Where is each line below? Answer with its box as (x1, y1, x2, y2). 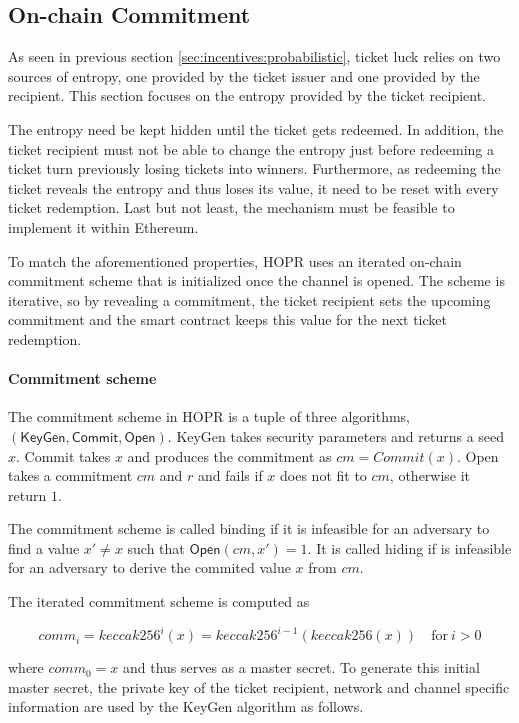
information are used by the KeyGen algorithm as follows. (8, 696, 364, 717)
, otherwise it (389, 465, 471, 486)
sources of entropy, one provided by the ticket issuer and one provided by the (8, 65, 480, 86)
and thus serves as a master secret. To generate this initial (122, 657, 480, 678)
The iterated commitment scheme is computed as (8, 591, 310, 612)
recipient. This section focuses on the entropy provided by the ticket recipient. (8, 85, 487, 106)
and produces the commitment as (127, 445, 332, 466)
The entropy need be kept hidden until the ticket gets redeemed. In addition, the (8, 118, 504, 139)
